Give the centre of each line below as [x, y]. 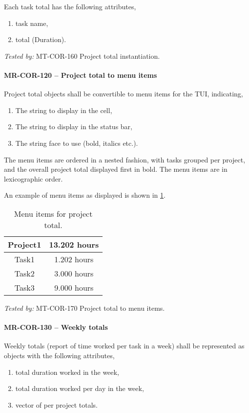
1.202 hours [74, 259]
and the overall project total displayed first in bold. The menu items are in [116, 169]
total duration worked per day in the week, [80, 388]
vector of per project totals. [56, 404]
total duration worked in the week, [67, 372]
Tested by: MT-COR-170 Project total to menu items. [84, 308]
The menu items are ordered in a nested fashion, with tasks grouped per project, [125, 159]
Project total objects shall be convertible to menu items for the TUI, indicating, [124, 94]
